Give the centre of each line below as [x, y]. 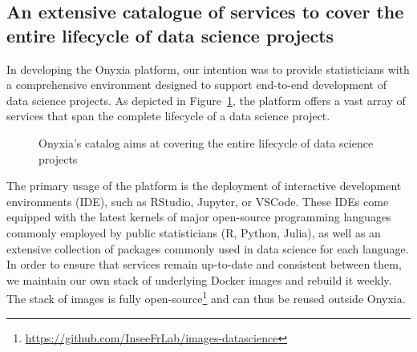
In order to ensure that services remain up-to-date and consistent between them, [204, 264]
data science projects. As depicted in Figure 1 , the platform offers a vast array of [206, 100]
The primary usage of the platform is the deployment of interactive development [204, 186]
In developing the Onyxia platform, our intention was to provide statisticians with [208, 69]
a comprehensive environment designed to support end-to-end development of [197, 85]
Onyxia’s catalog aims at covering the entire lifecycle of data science [206, 142]
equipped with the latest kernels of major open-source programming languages [199, 217]
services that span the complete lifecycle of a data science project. [168, 116]
